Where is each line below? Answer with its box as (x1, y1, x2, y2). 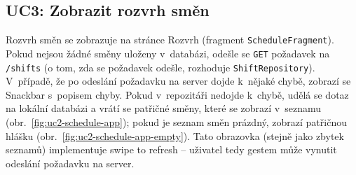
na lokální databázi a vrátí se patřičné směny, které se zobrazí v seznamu (6, 101, 321, 115)
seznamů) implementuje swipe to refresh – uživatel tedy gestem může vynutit (6, 142, 337, 157)
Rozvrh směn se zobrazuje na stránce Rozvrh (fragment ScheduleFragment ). (6, 32, 334, 47)
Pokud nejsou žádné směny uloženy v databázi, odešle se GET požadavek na (6, 45, 330, 60)
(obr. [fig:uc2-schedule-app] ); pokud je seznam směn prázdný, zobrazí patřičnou (6, 114, 347, 129)
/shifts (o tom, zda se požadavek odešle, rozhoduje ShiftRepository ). (6, 59, 315, 74)
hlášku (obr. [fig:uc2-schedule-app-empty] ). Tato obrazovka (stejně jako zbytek (6, 128, 344, 143)
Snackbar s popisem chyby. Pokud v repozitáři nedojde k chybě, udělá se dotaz (6, 87, 349, 101)
